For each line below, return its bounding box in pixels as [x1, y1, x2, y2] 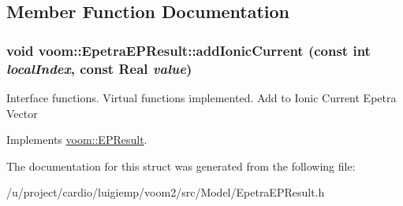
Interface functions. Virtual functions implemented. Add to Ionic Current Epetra [6, 89, 397, 105]
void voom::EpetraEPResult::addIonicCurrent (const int [6, 40, 371, 60]
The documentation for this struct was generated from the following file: [6, 157, 356, 174]
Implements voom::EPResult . [6, 131, 147, 148]
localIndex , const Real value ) [6, 58, 192, 78]
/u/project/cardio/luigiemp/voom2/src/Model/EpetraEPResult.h [6, 184, 325, 200]
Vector [6, 105, 38, 121]
